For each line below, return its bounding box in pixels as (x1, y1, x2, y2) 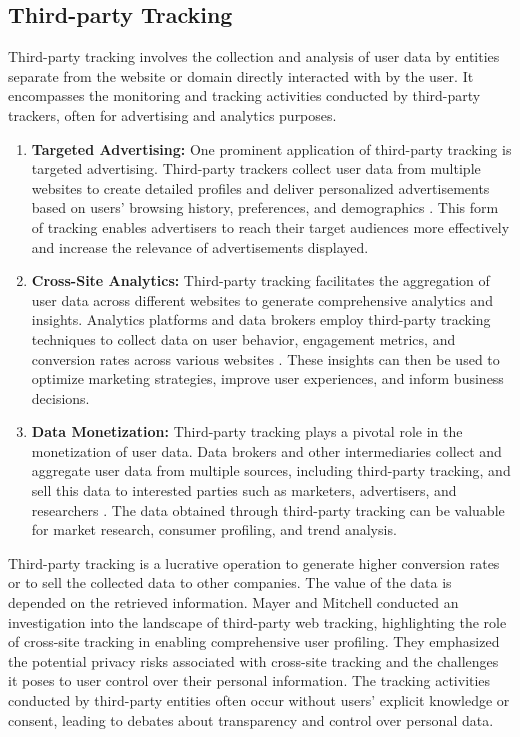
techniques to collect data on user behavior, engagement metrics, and (31, 328, 456, 349)
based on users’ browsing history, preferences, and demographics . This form (31, 197, 499, 218)
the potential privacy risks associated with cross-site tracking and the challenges (8, 650, 499, 671)
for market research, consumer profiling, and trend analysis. (31, 519, 397, 540)
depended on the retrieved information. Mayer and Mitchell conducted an (8, 592, 459, 613)
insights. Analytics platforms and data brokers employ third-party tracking (31, 309, 491, 330)
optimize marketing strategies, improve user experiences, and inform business (31, 368, 504, 389)
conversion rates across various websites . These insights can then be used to (31, 348, 500, 369)
